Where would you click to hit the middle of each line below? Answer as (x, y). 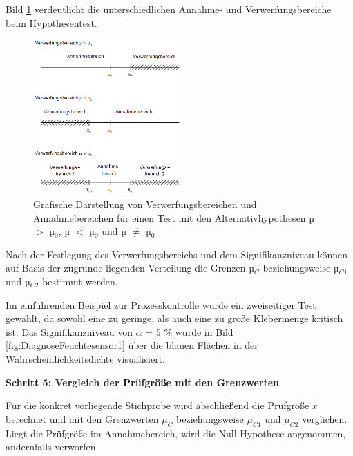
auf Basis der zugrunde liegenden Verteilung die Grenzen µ (130, 268)
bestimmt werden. (80, 281)
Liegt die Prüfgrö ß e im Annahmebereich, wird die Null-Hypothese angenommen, (176, 433)
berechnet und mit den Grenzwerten (82, 418)
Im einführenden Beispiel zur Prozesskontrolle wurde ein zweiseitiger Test (161, 304)
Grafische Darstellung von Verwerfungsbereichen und (145, 204)
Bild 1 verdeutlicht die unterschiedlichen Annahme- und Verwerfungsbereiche (169, 9)
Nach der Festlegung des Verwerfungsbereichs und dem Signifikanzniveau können (176, 254)
